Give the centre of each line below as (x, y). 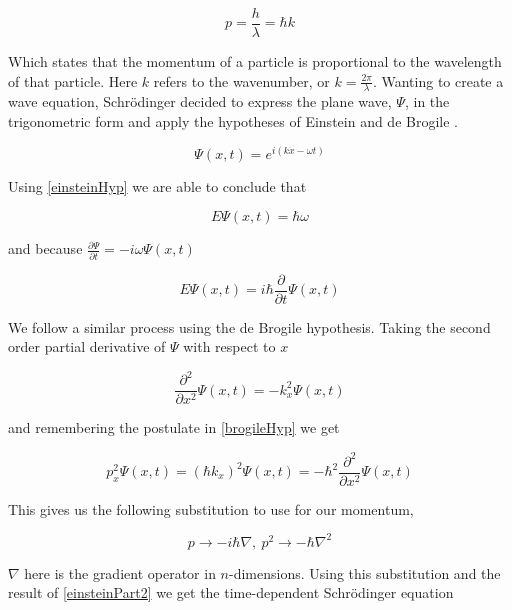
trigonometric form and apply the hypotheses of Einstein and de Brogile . (233, 121)
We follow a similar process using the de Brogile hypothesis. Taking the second (249, 326)
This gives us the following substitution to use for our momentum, (211, 508)
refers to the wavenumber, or (241, 80)
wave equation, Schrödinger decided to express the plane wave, (200, 101)
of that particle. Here (73, 80)
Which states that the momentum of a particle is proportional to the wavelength (255, 61)
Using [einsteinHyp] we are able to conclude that (157, 185)
